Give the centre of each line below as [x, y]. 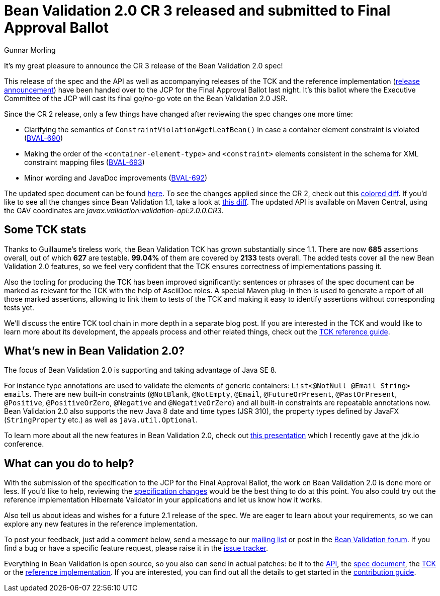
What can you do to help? [69, 463]
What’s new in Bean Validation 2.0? [94, 351]
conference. [24, 444]
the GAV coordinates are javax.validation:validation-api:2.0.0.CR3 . [114, 210]
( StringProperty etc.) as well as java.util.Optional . [101, 420]
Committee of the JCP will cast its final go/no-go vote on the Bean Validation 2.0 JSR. [146, 98]
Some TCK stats [45, 230]
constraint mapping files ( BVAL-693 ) [84, 162]
